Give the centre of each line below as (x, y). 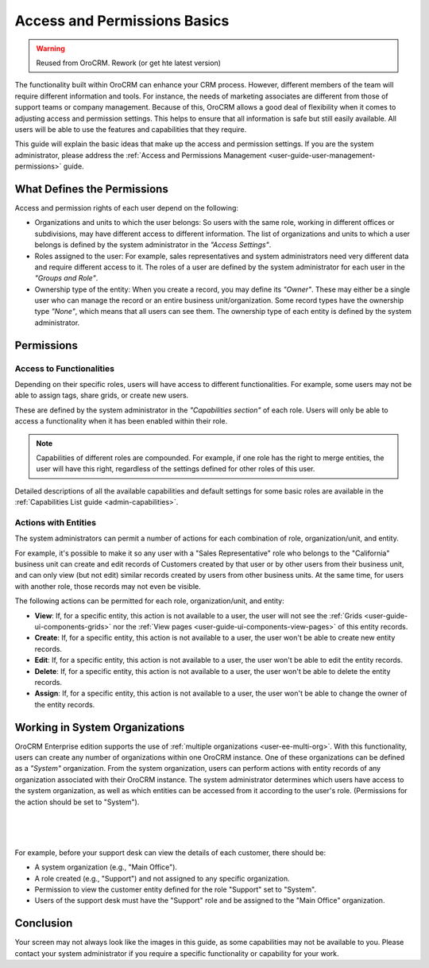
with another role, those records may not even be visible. (108, 586)
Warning (50, 48)
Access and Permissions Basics (122, 21)
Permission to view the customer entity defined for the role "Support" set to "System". (176, 889)
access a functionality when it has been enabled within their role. (121, 421)
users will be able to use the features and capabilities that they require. (131, 129)
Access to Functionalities (65, 368)
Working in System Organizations (100, 727)
